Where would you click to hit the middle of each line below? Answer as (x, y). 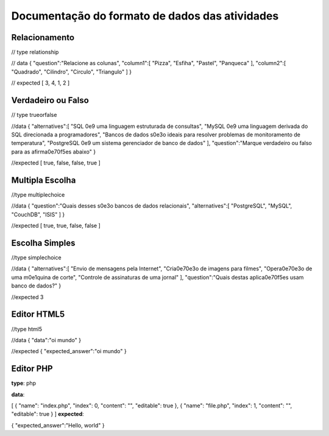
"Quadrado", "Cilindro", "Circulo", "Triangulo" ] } (72, 72)
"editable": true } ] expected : (48, 414)
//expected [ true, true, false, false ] (56, 226)
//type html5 (27, 329)
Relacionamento (43, 37)
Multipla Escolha (44, 180)
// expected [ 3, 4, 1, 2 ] (41, 83)
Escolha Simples (43, 243)
